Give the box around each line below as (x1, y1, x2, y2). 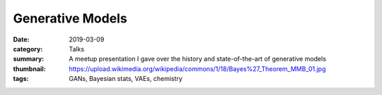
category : (13, 44, 43, 53)
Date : (13, 35, 30, 44)
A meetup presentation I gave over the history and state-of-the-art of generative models (69, 55, 327, 63)
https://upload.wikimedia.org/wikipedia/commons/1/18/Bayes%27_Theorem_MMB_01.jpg (69, 64, 326, 73)
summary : (13, 55, 45, 63)
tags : (13, 75, 29, 83)
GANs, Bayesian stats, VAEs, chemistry (69, 75, 183, 83)
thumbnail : (13, 64, 46, 73)
